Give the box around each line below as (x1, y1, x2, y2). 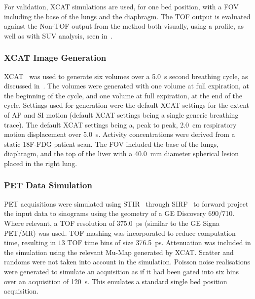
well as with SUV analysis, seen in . (4, 30, 113, 41)
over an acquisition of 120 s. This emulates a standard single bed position (4, 276, 227, 286)
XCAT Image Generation (4, 51, 107, 64)
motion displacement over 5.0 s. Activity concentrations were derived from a (4, 129, 235, 139)
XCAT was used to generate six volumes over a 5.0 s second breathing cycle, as (4, 71, 248, 81)
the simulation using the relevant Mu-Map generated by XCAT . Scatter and (4, 247, 234, 257)
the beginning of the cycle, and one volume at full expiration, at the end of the (4, 90, 243, 100)
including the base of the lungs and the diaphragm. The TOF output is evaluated (4, 11, 251, 21)
